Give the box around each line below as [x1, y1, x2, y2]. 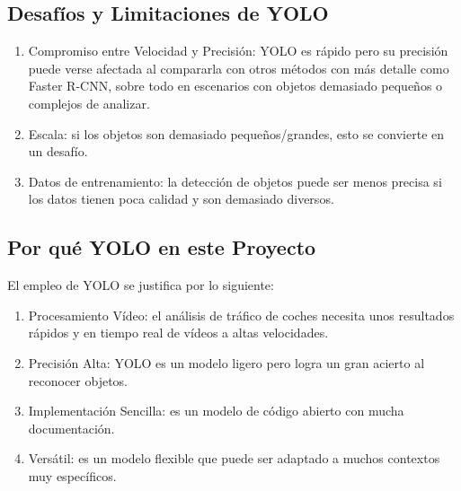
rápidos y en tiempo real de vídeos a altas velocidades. [28, 323, 329, 342]
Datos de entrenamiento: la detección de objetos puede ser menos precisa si [28, 171, 442, 190]
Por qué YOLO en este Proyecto [7, 233, 316, 261]
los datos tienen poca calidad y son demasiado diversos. [28, 189, 334, 208]
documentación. [28, 418, 115, 437]
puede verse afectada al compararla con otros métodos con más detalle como [28, 58, 449, 77]
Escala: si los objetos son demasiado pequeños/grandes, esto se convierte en [28, 124, 445, 143]
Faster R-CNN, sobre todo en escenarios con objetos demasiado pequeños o [28, 76, 443, 95]
